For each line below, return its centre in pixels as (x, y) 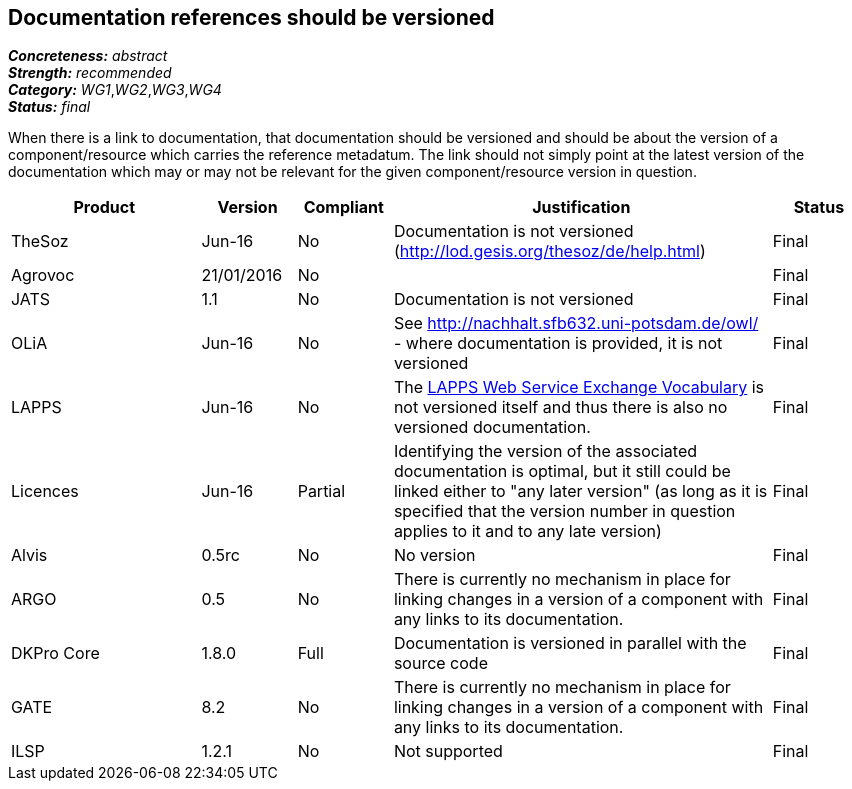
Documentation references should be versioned (251, 17)
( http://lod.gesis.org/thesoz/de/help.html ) (549, 251)
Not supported (448, 751)
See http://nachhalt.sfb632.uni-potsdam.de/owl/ (576, 323)
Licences (45, 491)
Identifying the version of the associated (545, 451)
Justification (581, 207)
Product (104, 207)
